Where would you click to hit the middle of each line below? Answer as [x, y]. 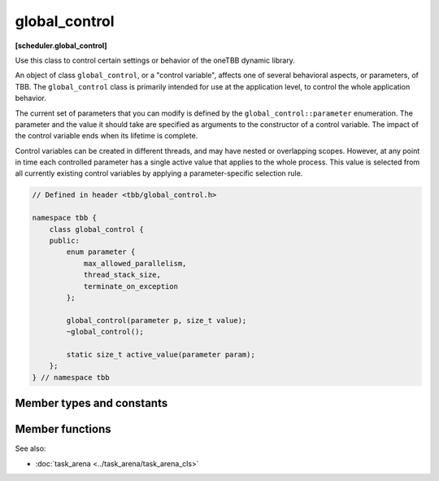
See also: [30, 448]
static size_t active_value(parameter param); [161, 354]
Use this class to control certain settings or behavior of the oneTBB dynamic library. [155, 60]
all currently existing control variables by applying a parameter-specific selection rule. [159, 173]
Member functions [63, 429]
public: [65, 240]
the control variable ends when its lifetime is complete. [106, 136]
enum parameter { [101, 252]
